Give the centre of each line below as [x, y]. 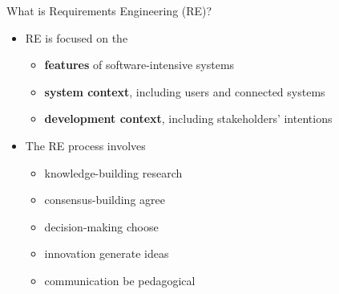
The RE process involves [85, 145]
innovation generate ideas [107, 253]
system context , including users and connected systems [185, 91]
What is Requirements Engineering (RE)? [109, 10]
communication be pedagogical [120, 280]
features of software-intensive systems [139, 65]
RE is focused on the [77, 37]
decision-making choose [101, 226]
